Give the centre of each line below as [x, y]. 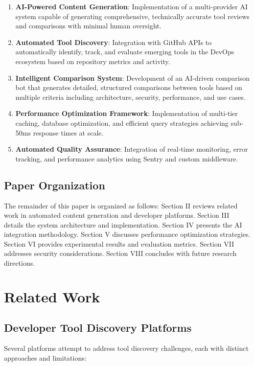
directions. [20, 263]
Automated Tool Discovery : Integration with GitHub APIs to [114, 42]
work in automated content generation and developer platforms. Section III [117, 215]
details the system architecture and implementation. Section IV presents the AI [123, 224]
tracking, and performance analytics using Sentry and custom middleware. [127, 158]
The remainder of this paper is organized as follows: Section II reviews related [121, 205]
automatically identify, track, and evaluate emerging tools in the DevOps [125, 52]
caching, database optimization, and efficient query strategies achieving [122, 123]
